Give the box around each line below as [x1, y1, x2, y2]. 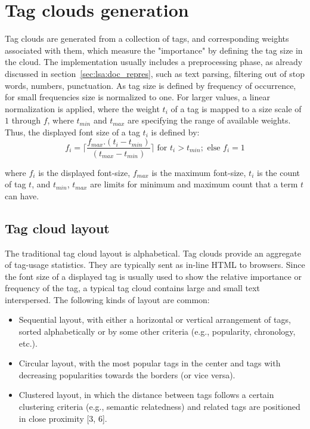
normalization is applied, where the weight [5, 102, 160, 115]
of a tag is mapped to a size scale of [170, 102, 302, 115]
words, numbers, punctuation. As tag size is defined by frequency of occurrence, [5, 79, 296, 91]
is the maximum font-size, [151, 166, 246, 178]
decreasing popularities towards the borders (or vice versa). [18, 368, 235, 381]
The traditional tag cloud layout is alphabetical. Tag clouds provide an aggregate [5, 246, 301, 259]
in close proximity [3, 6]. [18, 412, 107, 424]
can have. [5, 189, 39, 202]
